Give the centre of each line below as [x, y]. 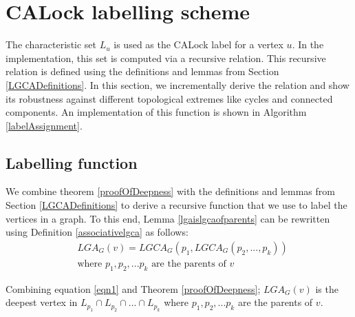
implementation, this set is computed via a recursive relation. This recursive [166, 58]
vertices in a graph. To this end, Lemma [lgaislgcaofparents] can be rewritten [168, 218]
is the [327, 288]
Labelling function [72, 162]
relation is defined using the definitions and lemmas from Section [142, 71]
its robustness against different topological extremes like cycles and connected [169, 98]
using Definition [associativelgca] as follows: [97, 232]
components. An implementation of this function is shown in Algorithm [156, 112]
